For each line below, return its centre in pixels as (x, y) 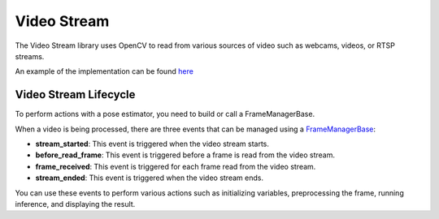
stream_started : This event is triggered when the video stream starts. (152, 144)
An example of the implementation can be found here (104, 71)
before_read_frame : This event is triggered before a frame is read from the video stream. (185, 155)
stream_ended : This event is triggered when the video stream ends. (150, 178)
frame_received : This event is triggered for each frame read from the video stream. (176, 166)
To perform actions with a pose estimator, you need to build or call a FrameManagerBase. (165, 114)
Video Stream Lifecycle (75, 94)
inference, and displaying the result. (75, 204)
